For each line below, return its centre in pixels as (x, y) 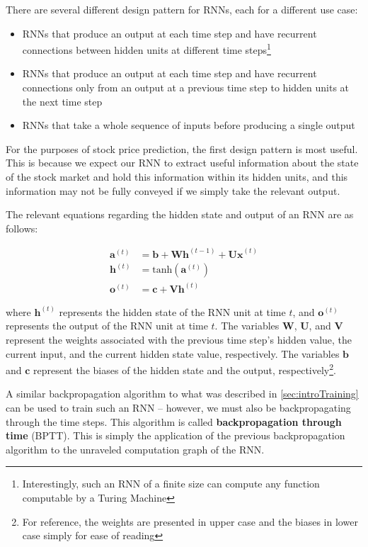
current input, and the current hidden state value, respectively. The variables (173, 353)
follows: (22, 228)
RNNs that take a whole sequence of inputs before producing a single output (189, 125)
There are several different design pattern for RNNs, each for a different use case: (182, 9)
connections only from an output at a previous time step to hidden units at (186, 88)
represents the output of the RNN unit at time (107, 326)
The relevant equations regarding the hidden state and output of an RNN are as (180, 214)
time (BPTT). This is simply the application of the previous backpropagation (176, 435)
